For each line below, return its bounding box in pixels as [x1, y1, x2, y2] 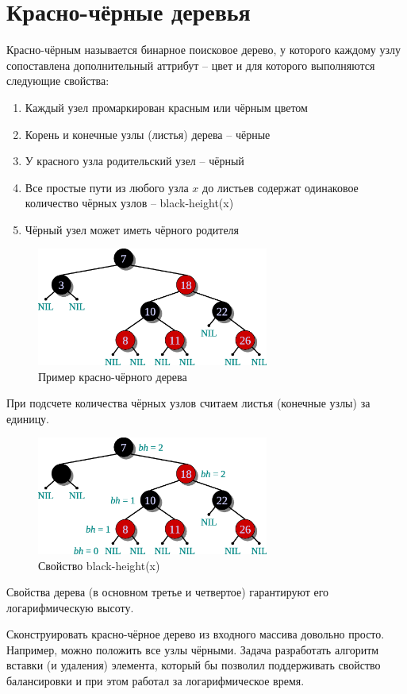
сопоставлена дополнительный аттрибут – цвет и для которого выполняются [6, 56, 375, 73]
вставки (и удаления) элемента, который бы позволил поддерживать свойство [6, 657, 381, 673]
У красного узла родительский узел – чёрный [25, 152, 244, 169]
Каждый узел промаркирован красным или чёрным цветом [25, 98, 308, 115]
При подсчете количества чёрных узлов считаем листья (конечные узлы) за [6, 395, 371, 411]
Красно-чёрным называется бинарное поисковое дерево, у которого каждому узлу [6, 41, 401, 58]
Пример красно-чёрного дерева [38, 368, 187, 384]
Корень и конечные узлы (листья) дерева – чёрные [25, 125, 271, 142]
